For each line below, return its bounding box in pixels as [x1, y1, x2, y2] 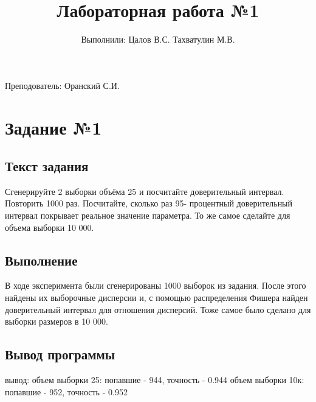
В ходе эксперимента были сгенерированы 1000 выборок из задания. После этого [5, 279, 306, 292]
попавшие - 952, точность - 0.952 [5, 385, 128, 398]
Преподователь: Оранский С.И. [5, 79, 120, 91]
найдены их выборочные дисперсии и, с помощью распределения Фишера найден [5, 291, 308, 304]
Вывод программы [5, 345, 115, 364]
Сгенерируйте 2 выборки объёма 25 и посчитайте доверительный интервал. [5, 185, 284, 197]
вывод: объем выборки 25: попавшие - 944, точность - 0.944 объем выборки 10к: [5, 373, 304, 386]
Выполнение [5, 250, 78, 269]
